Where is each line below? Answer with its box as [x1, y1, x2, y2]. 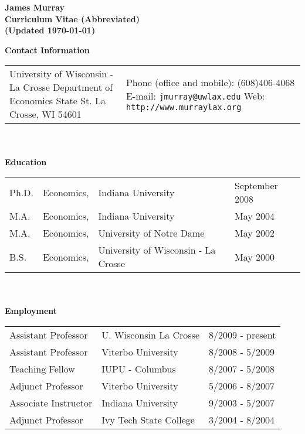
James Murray [5, 1, 65, 13]
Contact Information [5, 43, 90, 56]
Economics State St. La [9, 94, 106, 108]
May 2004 [235, 209, 275, 223]
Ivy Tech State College [101, 412, 195, 426]
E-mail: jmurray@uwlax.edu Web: [126, 89, 265, 103]
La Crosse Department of [9, 80, 113, 94]
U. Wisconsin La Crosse [101, 327, 200, 341]
